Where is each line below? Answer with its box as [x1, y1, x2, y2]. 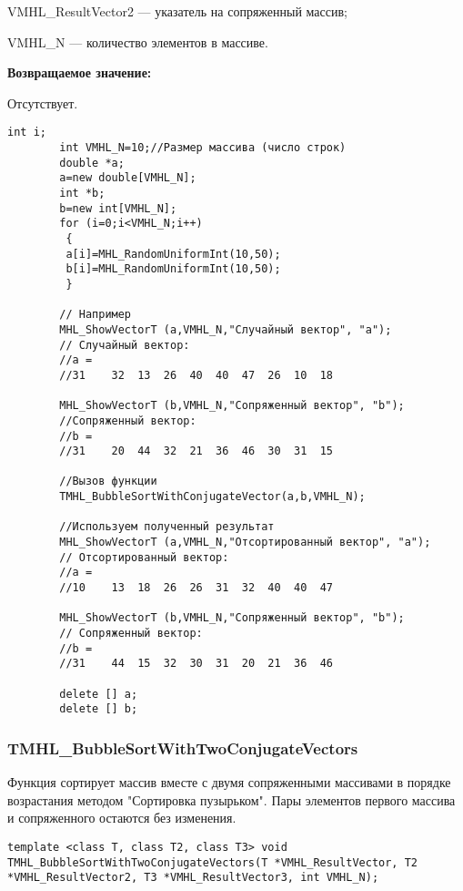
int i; [7, 126, 46, 139]
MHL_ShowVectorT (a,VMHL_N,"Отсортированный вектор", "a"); [59, 536, 431, 549]
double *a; [59, 156, 125, 169]
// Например [59, 308, 132, 322]
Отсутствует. [7, 93, 78, 112]
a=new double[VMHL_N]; [59, 171, 196, 185]
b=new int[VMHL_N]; [59, 201, 177, 215]
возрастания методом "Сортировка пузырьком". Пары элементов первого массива [7, 790, 456, 809]
